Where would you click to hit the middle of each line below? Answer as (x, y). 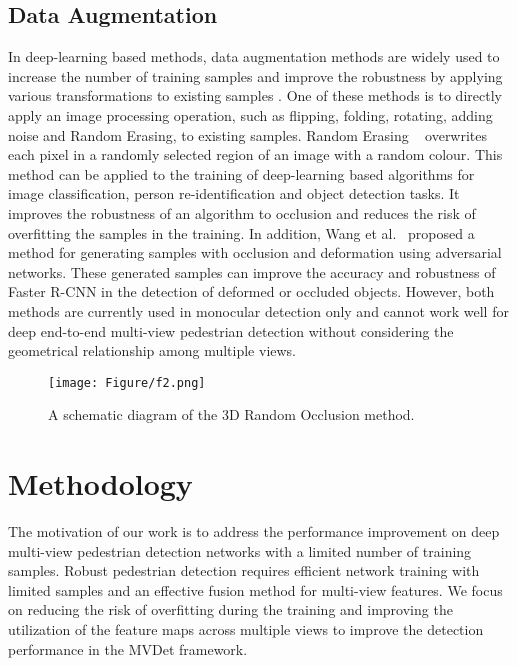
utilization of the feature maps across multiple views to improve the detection (246, 629)
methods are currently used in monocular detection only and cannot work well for (258, 310)
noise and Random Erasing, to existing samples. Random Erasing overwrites (248, 134)
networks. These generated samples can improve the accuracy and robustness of (252, 271)
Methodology (100, 483)
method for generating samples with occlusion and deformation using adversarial (255, 252)
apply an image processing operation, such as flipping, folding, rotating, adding (250, 114)
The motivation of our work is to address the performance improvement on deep (254, 531)
